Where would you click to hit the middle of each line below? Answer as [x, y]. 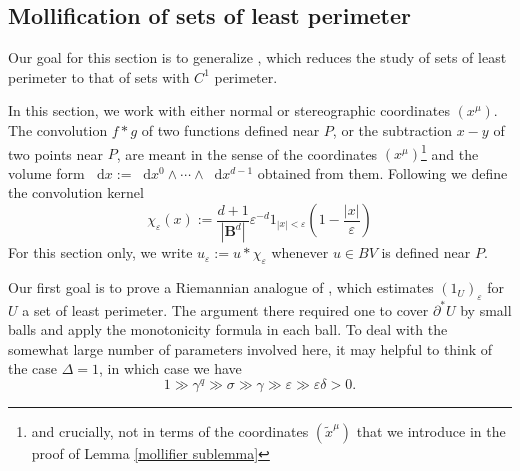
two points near [56, 153]
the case [33, 368]
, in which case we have [170, 368]
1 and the [449, 152]
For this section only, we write [100, 252]
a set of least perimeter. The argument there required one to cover [225, 309]
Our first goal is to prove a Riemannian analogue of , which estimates [221, 287]
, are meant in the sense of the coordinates [247, 153]
